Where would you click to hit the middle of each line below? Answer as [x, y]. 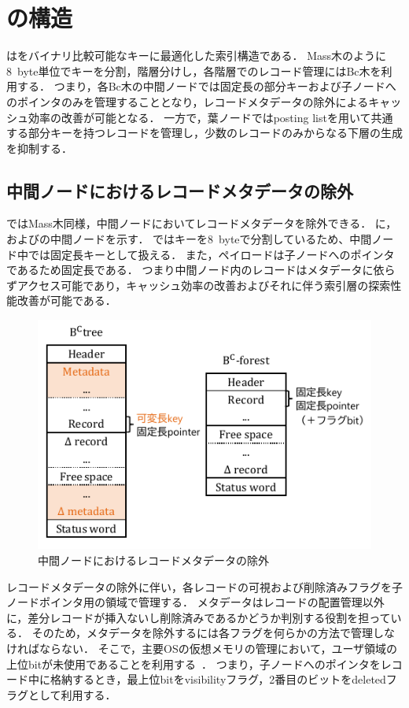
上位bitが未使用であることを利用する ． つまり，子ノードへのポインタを [193, 664]
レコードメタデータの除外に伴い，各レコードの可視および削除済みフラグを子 [204, 586]
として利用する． [72, 694]
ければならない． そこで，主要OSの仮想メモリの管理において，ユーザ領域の [202, 648]
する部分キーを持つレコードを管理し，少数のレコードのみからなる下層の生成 [204, 133]
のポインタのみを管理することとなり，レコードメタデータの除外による [188, 101]
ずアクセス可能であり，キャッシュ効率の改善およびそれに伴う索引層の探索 [199, 285]
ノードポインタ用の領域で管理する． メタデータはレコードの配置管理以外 [195, 602]
